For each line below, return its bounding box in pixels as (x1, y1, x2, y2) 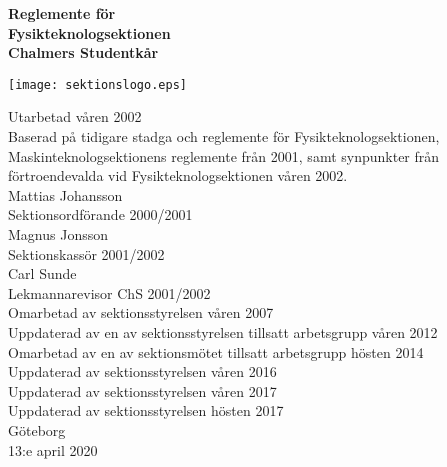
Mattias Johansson (8, 184, 123, 205)
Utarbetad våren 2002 (8, 106, 142, 127)
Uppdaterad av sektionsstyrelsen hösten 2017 (8, 400, 284, 421)
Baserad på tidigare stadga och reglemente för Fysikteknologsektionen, (8, 126, 440, 147)
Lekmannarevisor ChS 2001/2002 (8, 282, 211, 303)
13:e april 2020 (8, 439, 98, 460)
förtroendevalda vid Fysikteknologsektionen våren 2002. (8, 165, 348, 186)
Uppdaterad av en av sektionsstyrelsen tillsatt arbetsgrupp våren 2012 (8, 321, 438, 342)
